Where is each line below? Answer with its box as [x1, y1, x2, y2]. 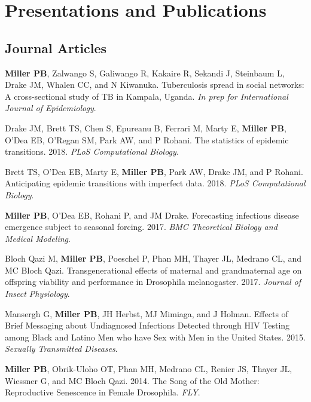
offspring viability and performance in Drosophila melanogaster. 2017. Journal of [5, 275, 301, 288]
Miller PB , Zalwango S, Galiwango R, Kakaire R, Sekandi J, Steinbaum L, [5, 66, 285, 79]
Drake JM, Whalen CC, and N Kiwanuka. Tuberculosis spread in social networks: [5, 78, 304, 91]
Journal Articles [5, 38, 107, 57]
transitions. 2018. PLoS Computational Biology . [5, 145, 179, 158]
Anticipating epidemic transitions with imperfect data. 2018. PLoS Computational [5, 177, 306, 189]
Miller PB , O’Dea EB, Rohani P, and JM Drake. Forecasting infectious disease [5, 208, 299, 221]
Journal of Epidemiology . [5, 102, 96, 114]
